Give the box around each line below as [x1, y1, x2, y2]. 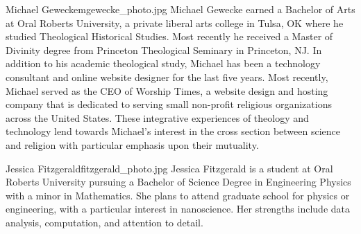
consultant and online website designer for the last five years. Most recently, [6, 69, 328, 84]
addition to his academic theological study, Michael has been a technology [6, 56, 321, 71]
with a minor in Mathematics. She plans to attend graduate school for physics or [6, 188, 350, 202]
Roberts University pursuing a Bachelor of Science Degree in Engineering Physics [6, 174, 351, 189]
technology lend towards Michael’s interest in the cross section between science [6, 124, 341, 138]
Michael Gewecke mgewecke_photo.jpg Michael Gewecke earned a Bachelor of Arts [6, 2, 355, 16]
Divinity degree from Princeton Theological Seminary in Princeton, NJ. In [6, 42, 322, 57]
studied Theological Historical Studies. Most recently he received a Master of [6, 29, 333, 44]
